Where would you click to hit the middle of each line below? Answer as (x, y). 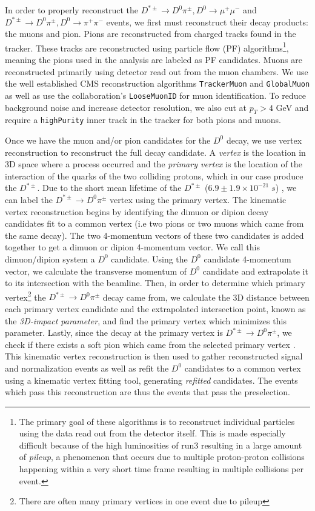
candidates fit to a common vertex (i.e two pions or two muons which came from (154, 223)
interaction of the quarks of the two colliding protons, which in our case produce (154, 175)
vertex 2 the (25, 296)
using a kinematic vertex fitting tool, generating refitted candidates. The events (151, 380)
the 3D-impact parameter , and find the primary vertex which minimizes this (146, 320)
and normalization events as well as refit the (87, 368)
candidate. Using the (149, 259)
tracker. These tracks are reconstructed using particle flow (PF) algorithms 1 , (147, 47)
